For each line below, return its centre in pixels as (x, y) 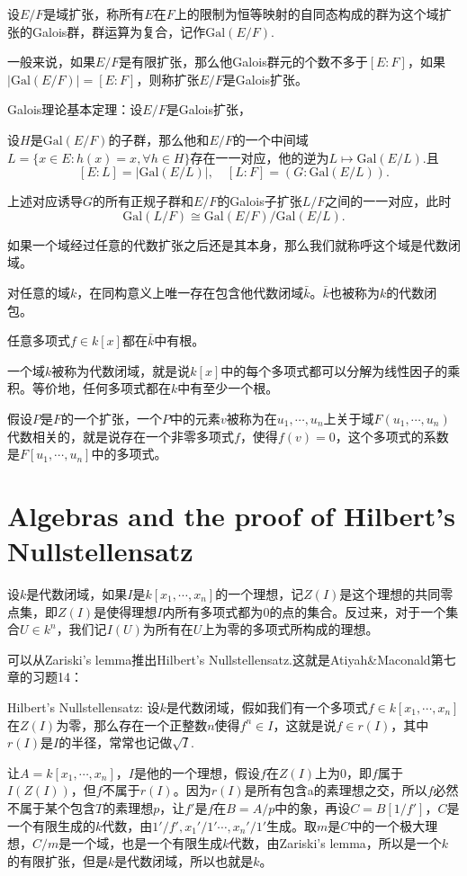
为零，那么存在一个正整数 (132, 724)
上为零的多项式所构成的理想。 (290, 629)
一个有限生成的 (51, 825)
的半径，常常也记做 (116, 742)
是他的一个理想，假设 (198, 772)
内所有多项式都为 (213, 611)
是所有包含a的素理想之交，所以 (336, 790)
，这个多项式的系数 (392, 436)
